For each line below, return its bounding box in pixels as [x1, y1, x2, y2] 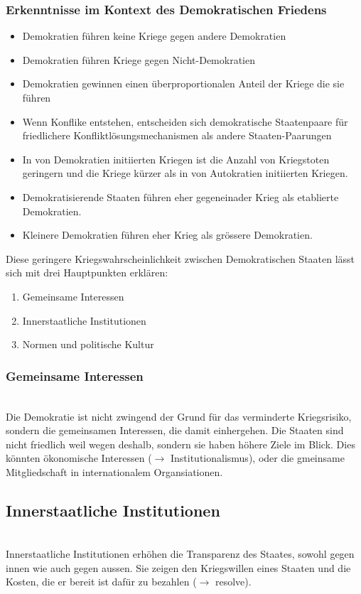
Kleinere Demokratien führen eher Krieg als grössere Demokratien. [22, 227, 313, 242]
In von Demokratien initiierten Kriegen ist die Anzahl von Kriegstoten [22, 151, 330, 166]
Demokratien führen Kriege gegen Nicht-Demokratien [22, 52, 256, 67]
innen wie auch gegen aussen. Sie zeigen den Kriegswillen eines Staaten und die [6, 560, 351, 575]
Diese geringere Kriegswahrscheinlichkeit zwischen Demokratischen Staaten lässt [6, 251, 355, 266]
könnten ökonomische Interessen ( [6, 450, 152, 465]
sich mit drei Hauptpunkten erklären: [6, 265, 168, 280]
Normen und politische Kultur [22, 337, 154, 352]
